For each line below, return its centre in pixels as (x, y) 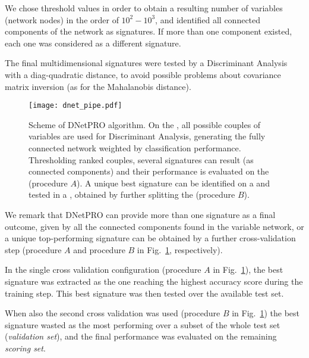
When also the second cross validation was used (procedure (113, 313)
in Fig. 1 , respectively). (180, 249)
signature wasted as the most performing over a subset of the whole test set (143, 324)
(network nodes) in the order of (62, 19)
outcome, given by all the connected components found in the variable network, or (154, 226)
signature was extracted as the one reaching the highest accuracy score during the (154, 281)
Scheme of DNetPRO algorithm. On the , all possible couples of (145, 124)
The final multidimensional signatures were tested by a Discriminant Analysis (146, 63)
